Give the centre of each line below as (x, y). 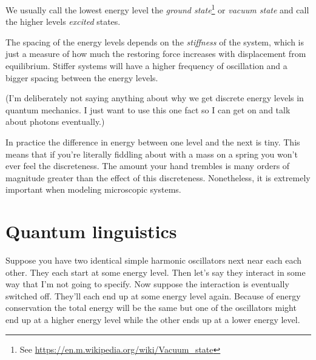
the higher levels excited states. (63, 22)
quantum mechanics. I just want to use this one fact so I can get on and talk (148, 109)
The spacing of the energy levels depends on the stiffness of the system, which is (155, 42)
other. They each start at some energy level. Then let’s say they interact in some (156, 272)
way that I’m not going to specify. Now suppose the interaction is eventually (147, 284)
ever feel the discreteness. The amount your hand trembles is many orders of (148, 166)
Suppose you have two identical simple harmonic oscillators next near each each (154, 260)
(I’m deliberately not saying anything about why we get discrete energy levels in (155, 98)
